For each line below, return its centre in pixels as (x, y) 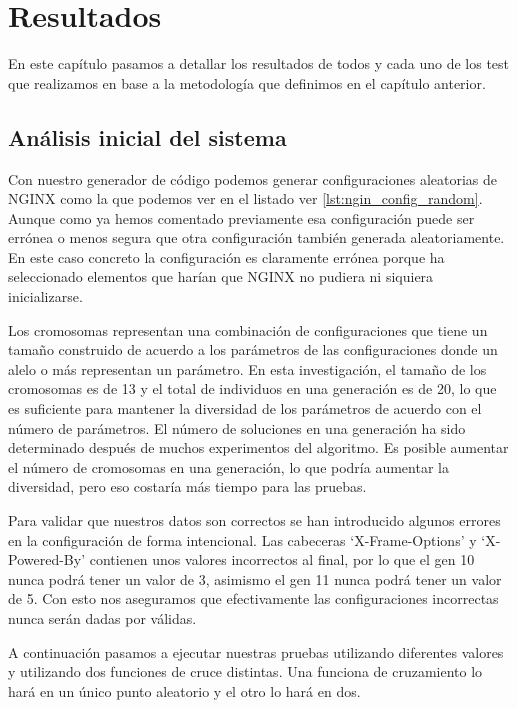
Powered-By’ (47, 559)
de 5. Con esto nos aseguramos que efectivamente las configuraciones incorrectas (253, 598)
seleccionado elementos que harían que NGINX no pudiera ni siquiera (221, 276)
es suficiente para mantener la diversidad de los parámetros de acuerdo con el (245, 408)
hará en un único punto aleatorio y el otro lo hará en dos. (184, 690)
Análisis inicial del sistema (147, 136)
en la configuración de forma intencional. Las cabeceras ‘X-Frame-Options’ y (242, 539)
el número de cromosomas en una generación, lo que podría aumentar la (228, 466)
